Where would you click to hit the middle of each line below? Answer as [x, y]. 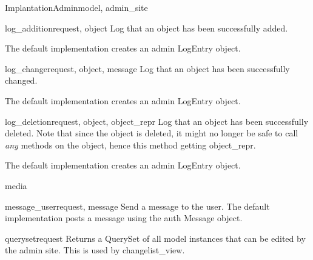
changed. [21, 80]
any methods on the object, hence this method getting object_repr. [130, 145]
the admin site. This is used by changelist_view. [95, 250]
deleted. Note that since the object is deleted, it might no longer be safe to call [152, 133]
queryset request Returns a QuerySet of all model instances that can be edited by [155, 238]
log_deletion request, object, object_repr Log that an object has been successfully [157, 121]
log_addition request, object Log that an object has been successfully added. [146, 28]
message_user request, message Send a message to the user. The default [137, 206]
